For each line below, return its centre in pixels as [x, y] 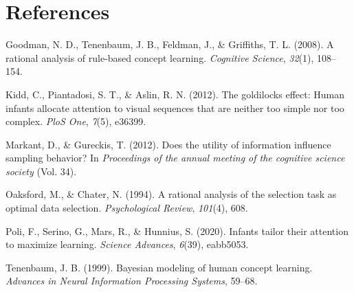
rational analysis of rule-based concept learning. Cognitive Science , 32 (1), [160, 57]
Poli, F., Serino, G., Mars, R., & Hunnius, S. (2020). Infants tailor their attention [177, 231]
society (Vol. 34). [41, 171]
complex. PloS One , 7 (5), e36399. [76, 121]
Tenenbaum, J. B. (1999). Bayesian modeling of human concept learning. [159, 267]
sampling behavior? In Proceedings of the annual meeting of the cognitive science [175, 158]
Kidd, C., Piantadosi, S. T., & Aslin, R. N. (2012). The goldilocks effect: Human [175, 94]
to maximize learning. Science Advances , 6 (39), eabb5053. [127, 244]
